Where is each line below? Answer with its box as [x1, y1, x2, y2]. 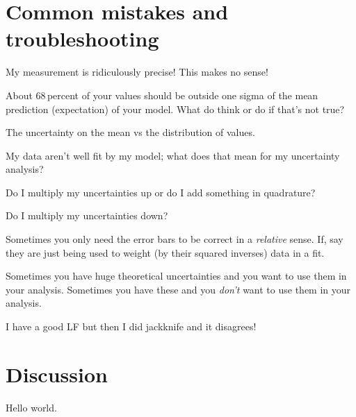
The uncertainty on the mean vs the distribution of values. [6, 125, 255, 139]
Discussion [6, 359, 108, 388]
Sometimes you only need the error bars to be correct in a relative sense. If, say [6, 232, 343, 246]
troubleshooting [6, 24, 159, 53]
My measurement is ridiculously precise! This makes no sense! [6, 65, 268, 79]
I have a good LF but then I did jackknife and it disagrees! [6, 319, 257, 334]
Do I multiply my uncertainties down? [6, 208, 168, 223]
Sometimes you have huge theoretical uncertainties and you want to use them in [6, 269, 347, 283]
